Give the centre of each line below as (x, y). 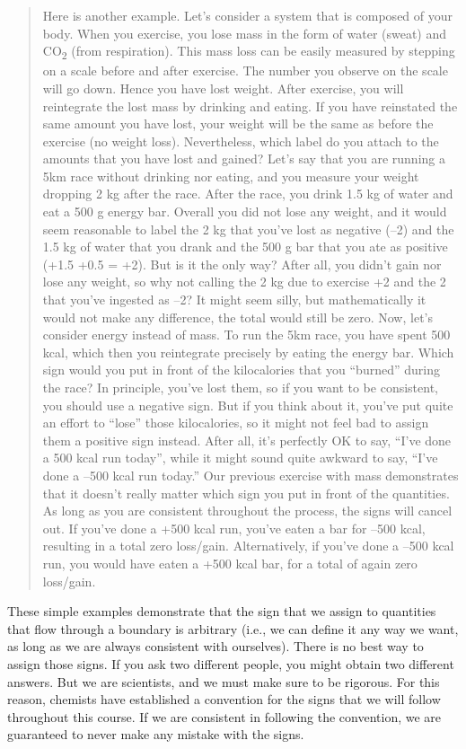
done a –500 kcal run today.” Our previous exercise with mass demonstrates (251, 475)
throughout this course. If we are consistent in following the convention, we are (224, 716)
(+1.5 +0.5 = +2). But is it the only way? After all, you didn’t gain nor (242, 264)
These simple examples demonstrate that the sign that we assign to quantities (222, 611)
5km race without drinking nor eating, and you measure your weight (231, 176)
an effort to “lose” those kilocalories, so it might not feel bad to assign (236, 423)
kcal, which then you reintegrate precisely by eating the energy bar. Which (248, 352)
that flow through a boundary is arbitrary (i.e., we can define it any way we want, (233, 628)
